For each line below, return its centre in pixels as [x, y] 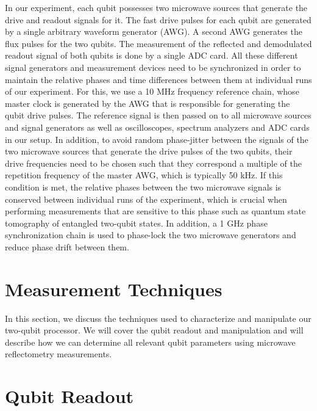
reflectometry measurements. [59, 354]
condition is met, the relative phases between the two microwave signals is [143, 187]
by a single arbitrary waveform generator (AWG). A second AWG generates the [154, 31]
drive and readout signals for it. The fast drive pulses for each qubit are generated [158, 19]
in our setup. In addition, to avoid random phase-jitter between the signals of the [157, 139]
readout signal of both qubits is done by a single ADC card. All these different [151, 55]
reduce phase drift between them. [67, 246]
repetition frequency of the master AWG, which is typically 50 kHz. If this [144, 175]
